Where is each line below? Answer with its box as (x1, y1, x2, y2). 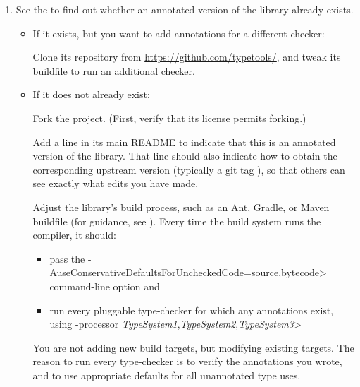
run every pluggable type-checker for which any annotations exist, (49, 302, 334, 317)
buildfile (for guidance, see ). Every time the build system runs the (32, 213, 321, 228)
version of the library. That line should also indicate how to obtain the (32, 148, 337, 163)
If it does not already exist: (32, 87, 150, 102)
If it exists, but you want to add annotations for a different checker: (32, 25, 325, 40)
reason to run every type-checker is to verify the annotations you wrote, (32, 354, 342, 369)
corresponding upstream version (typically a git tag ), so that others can (32, 162, 345, 177)
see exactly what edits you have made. (32, 176, 199, 191)
